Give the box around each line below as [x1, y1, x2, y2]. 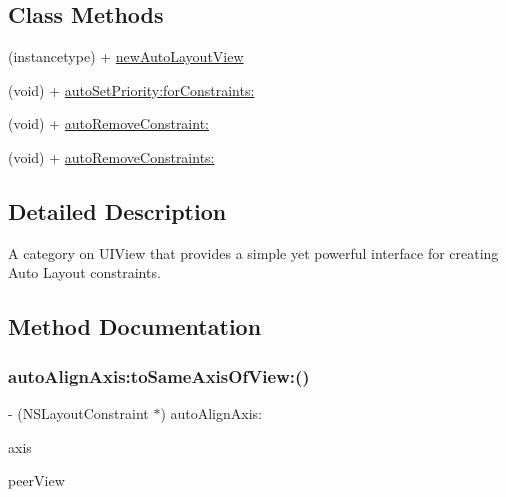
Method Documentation [8, 311, 262, 342]
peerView [8, 470, 65, 491]
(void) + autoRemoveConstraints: [8, 146, 215, 167]
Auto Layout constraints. [8, 262, 161, 283]
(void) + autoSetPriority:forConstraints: [8, 79, 255, 100]
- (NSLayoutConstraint [8, 402, 149, 423]
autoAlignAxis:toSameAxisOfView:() [8, 363, 310, 388]
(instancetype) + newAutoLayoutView [8, 46, 244, 67]
